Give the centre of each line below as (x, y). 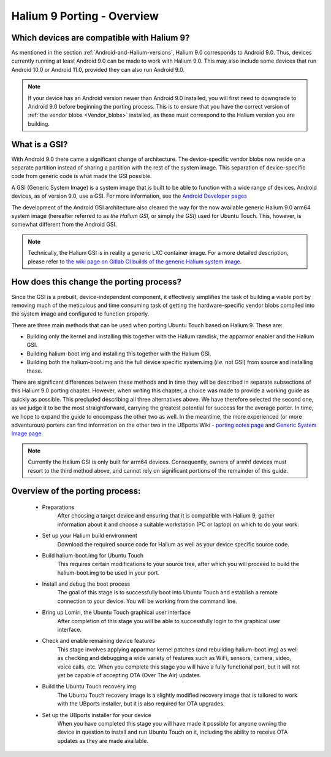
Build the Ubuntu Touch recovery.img (89, 686)
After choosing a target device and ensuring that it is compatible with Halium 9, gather (166, 516)
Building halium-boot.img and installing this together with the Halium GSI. (119, 354)
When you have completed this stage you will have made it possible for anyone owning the (172, 723)
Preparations (58, 507)
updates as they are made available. (103, 740)
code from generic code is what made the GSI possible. (82, 176)
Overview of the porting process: (76, 491)
